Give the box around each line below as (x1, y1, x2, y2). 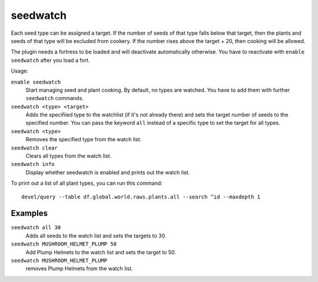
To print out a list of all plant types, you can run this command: (11, 180, 163, 187)
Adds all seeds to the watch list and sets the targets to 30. (25, 232, 167, 239)
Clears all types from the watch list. (25, 152, 112, 160)
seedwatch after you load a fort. (11, 57, 90, 64)
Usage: (11, 68, 29, 75)
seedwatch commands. (25, 95, 84, 102)
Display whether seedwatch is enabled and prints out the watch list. (25, 168, 190, 176)
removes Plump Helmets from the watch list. (25, 265, 133, 272)
